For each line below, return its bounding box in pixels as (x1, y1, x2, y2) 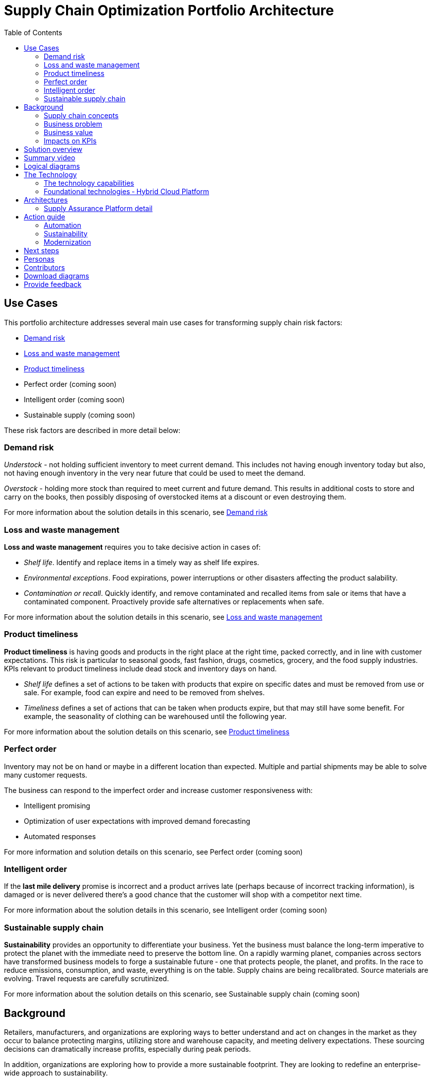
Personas (24, 254, 55, 263)
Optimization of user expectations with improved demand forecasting (24, 816, 250, 825)
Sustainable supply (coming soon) (24, 410, 136, 419)
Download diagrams (24, 271, 89, 280)
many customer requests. (4, 770, 87, 779)
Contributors (24, 263, 65, 272)
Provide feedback (24, 280, 81, 288)
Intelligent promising (24, 801, 90, 810)
